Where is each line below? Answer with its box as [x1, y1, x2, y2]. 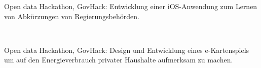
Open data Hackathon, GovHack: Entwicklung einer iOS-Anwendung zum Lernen [4, 1, 257, 11]
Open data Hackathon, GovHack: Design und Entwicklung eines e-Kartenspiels [4, 44, 249, 55]
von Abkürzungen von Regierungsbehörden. [4, 11, 139, 21]
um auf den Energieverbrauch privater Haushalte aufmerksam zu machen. [4, 54, 233, 65]
